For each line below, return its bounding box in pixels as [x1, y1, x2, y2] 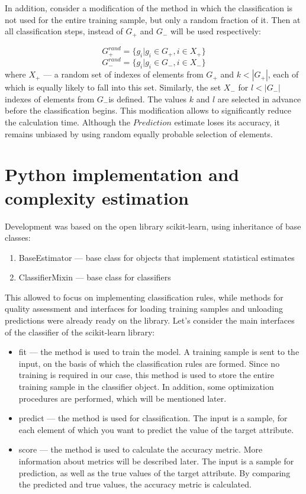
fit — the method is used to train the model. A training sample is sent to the [18, 346, 299, 358]
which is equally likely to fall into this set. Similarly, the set [5, 81, 221, 93]
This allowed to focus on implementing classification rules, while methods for [5, 290, 284, 303]
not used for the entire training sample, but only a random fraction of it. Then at [5, 13, 301, 25]
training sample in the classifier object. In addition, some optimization [18, 380, 274, 393]
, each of [268, 68, 299, 80]
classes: [5, 231, 31, 244]
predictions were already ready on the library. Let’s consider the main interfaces [5, 314, 295, 327]
